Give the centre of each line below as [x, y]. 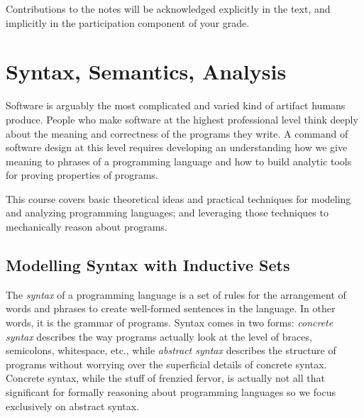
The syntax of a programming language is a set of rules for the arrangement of [176, 294]
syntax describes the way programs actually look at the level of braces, [159, 336]
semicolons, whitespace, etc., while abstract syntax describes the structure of [171, 350]
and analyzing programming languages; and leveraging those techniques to [167, 213]
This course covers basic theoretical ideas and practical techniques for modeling [178, 198]
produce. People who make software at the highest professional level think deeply [182, 119]
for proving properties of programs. [82, 175]
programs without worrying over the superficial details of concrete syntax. [166, 364]
